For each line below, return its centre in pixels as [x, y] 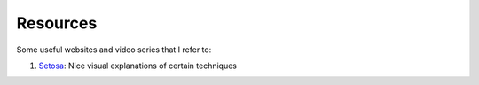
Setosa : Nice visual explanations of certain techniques [137, 66]
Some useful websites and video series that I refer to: [114, 50]
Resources [57, 23]
